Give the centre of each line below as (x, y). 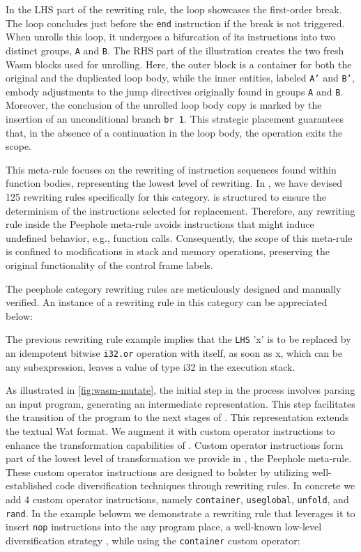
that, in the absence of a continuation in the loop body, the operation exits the (174, 132)
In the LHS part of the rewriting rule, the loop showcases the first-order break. (174, 9)
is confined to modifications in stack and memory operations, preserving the (168, 251)
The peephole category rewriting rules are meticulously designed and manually (174, 288)
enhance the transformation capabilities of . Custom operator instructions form (175, 444)
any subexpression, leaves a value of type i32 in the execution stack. (151, 366)
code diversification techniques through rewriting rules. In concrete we (205, 485)
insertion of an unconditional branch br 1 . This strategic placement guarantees (175, 118)
